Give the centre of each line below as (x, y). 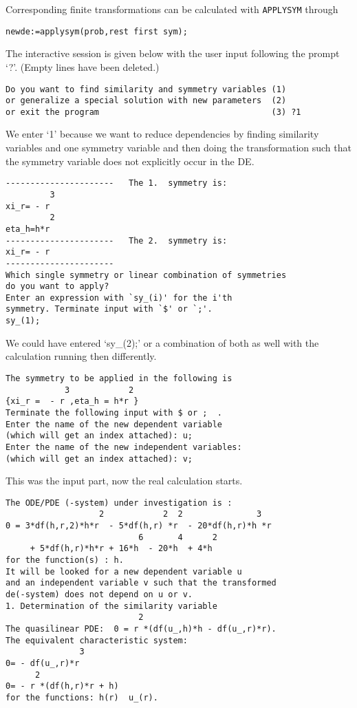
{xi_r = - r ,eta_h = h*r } (72, 401)
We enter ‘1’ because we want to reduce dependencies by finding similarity (162, 134)
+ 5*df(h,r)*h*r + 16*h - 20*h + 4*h (121, 549)
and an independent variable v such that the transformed (141, 583)
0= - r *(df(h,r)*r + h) (62, 686)
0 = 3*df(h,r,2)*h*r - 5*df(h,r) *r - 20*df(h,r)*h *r (139, 526)
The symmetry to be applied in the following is (119, 378)
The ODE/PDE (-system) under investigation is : (119, 503)
